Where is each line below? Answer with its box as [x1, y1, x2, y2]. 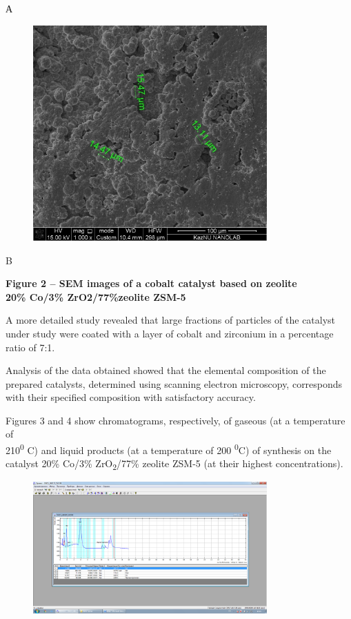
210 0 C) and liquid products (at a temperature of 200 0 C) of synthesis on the [6, 441, 332, 457]
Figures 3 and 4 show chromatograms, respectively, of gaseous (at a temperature [6, 413, 345, 427]
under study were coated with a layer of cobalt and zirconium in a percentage [6, 326, 334, 340]
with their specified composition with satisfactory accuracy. [6, 390, 256, 404]
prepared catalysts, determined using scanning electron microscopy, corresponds [6, 376, 343, 391]
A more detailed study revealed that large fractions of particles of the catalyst [6, 313, 336, 327]
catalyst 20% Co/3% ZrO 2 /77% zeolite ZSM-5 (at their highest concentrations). [6, 456, 343, 473]
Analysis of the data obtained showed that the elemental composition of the [6, 363, 326, 377]
